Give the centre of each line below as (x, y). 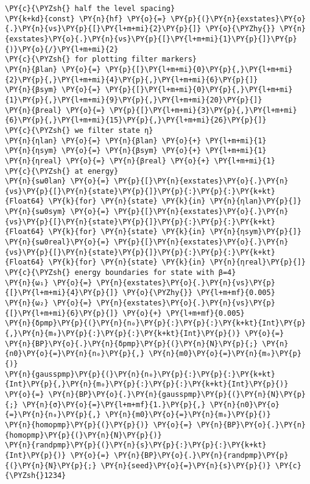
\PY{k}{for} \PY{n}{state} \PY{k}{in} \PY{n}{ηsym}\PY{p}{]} (175, 232)
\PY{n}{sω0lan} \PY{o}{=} (57, 181)
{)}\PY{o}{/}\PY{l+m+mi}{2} (62, 49)
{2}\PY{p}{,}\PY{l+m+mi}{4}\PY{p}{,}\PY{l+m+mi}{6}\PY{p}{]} (132, 80)
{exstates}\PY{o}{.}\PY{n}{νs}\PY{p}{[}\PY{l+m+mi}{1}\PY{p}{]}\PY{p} (151, 39)
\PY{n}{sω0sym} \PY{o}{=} (57, 212)
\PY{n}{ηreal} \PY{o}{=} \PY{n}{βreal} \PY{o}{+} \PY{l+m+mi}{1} (140, 161)
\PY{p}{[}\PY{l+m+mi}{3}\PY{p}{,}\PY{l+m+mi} (203, 110)
